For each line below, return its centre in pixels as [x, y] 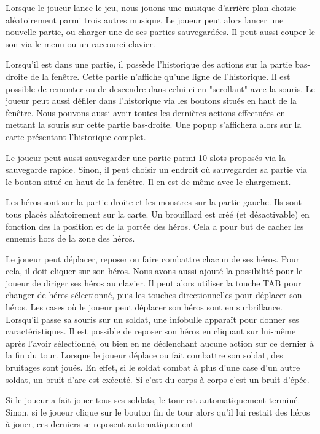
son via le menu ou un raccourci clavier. [80, 43]
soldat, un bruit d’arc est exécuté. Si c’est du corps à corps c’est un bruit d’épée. [158, 379]
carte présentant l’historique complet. [76, 136]
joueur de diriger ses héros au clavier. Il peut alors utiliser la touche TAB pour [154, 282]
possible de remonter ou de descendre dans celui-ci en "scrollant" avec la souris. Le [160, 88]
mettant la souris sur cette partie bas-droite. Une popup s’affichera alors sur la [154, 124]
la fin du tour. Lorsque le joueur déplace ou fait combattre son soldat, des [144, 355]
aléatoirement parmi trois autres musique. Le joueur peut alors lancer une [145, 19]
